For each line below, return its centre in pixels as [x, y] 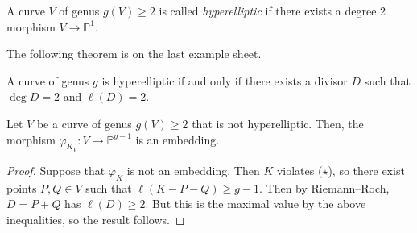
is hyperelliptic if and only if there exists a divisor [225, 80]
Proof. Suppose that [56, 170]
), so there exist [366, 170]
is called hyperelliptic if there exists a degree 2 [272, 10]
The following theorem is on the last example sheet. [134, 54]
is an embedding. [178, 139]
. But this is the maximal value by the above [256, 204]
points [22, 187]
